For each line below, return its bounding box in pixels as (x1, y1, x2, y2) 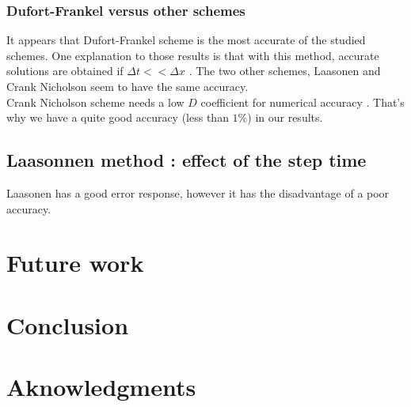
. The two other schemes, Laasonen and (188, 62, 381, 79)
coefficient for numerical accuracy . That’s (200, 93, 405, 110)
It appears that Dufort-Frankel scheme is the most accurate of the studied (6, 32, 366, 48)
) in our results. (247, 109, 323, 126)
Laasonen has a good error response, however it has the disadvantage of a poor (6, 184, 390, 201)
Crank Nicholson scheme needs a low (6, 93, 185, 110)
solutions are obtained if (6, 62, 124, 79)
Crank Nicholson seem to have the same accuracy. (6, 78, 249, 94)
